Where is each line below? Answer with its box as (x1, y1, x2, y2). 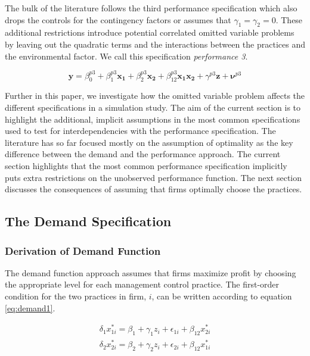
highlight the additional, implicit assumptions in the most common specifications (5, 113, 300, 125)
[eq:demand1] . (5, 301, 55, 314)
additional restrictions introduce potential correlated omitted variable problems (5, 26, 294, 39)
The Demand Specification (5, 212, 172, 230)
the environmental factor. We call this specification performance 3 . (5, 49, 248, 62)
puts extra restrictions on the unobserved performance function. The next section (5, 171, 302, 183)
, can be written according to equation (151, 290, 292, 302)
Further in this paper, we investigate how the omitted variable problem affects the (5, 89, 305, 102)
